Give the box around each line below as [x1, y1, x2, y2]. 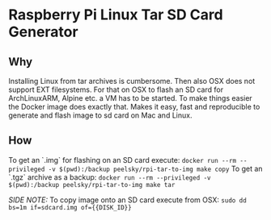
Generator [8, 23, 78, 41]
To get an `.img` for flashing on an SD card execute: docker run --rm [8, 155, 237, 164]
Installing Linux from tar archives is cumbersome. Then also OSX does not [8, 77, 256, 85]
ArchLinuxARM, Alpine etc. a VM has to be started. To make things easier [8, 93, 252, 102]
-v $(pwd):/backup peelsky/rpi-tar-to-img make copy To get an [48, 164, 263, 173]
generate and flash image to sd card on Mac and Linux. [8, 110, 193, 120]
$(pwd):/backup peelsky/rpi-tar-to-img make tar [8, 181, 176, 189]
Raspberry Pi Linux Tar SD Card [8, 6, 224, 24]
